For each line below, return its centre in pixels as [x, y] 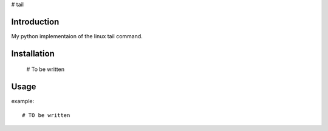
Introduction [35, 22]
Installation [33, 54]
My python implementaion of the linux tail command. [77, 36]
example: [23, 101]
